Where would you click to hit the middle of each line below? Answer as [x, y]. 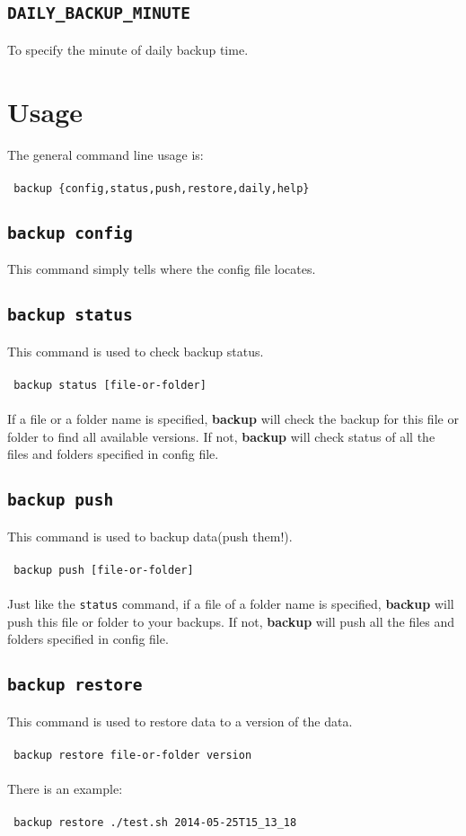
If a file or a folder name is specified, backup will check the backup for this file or [233, 418]
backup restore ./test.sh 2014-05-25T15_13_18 [155, 823]
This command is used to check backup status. [136, 351]
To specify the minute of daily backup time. [128, 49]
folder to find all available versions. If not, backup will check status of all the [221, 436]
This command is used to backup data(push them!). [150, 536]
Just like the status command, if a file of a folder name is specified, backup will [231, 603]
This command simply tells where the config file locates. [162, 269]
